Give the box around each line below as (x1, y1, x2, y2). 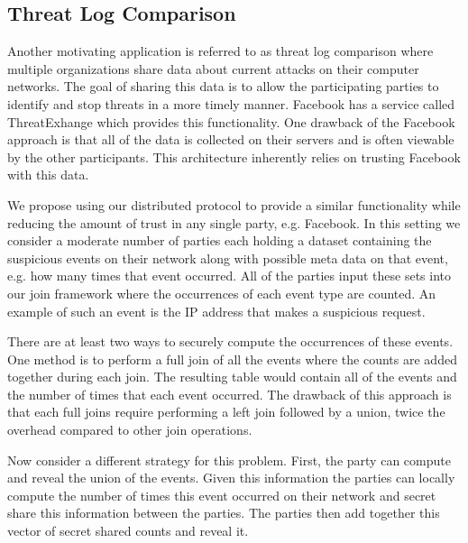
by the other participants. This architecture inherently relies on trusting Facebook (7, 147, 461, 166)
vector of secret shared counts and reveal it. (7, 521, 249, 540)
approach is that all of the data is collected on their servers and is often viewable (7, 130, 454, 149)
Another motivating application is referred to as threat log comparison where (7, 41, 434, 60)
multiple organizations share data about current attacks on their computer (7, 59, 419, 78)
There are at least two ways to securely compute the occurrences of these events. (7, 332, 454, 351)
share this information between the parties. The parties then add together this (7, 503, 440, 522)
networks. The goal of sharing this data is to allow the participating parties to (7, 77, 439, 96)
